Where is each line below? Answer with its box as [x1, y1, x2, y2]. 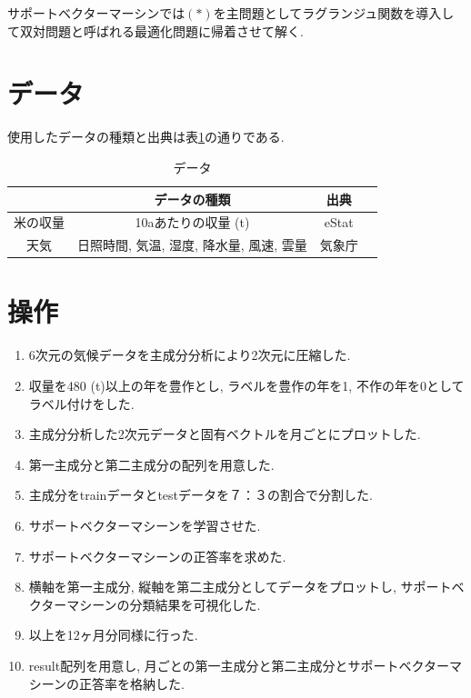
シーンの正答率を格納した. [28, 673, 185, 693]
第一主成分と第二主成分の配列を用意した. [28, 454, 275, 474]
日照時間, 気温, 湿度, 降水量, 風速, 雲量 [77, 235, 307, 254]
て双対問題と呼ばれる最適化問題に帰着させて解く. [7, 21, 304, 40]
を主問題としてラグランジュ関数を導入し [213, 4, 455, 22]
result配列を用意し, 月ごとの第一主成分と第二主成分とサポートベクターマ [28, 655, 462, 674]
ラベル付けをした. [28, 394, 135, 413]
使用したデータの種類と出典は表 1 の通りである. [7, 127, 285, 146]
